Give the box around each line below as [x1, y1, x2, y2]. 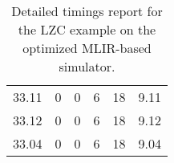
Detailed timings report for [11, 2, 163, 20]
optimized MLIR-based [22, 39, 152, 57]
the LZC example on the [18, 20, 156, 39]
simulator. [59, 57, 115, 75]
